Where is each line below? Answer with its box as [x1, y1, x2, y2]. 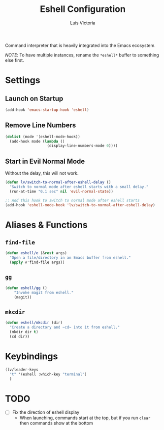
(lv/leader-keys [5, 367, 38, 372]
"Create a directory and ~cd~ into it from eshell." [9, 325, 120, 330]
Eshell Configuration [40, 3, 126, 15]
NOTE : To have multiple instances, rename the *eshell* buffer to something [5, 52, 159, 58]
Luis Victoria [70, 20, 96, 26]
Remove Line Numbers [5, 121, 76, 130]
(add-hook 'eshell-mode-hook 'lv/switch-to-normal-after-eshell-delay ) [5, 202, 155, 207]
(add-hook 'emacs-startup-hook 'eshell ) [5, 107, 90, 112]
